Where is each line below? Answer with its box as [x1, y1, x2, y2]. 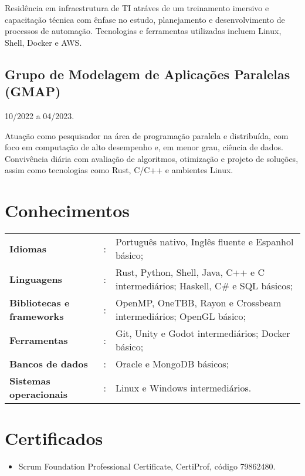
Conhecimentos [5, 198, 130, 222]
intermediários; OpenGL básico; [115, 309, 246, 323]
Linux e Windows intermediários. [115, 380, 252, 394]
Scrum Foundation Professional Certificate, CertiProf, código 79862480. [18, 460, 276, 472]
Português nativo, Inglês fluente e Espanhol [115, 235, 294, 249]
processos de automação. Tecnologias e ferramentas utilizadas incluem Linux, [5, 25, 282, 37]
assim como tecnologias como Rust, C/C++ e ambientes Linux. [5, 164, 233, 176]
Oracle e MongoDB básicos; [115, 357, 229, 371]
